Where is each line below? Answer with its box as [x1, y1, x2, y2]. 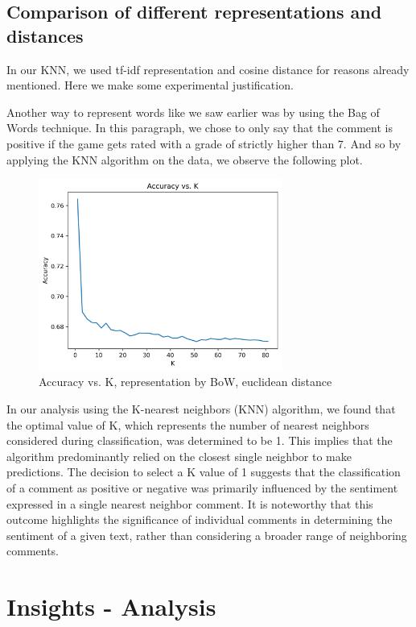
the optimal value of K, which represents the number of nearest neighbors [6, 416, 369, 433]
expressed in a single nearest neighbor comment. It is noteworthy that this [6, 495, 373, 512]
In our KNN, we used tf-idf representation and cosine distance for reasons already [6, 60, 410, 77]
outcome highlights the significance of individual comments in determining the [6, 511, 393, 528]
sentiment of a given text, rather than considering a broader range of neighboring [6, 526, 407, 543]
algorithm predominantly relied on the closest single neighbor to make [6, 447, 352, 464]
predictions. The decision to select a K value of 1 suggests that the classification [6, 463, 401, 480]
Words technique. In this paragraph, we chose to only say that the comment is [6, 119, 393, 136]
